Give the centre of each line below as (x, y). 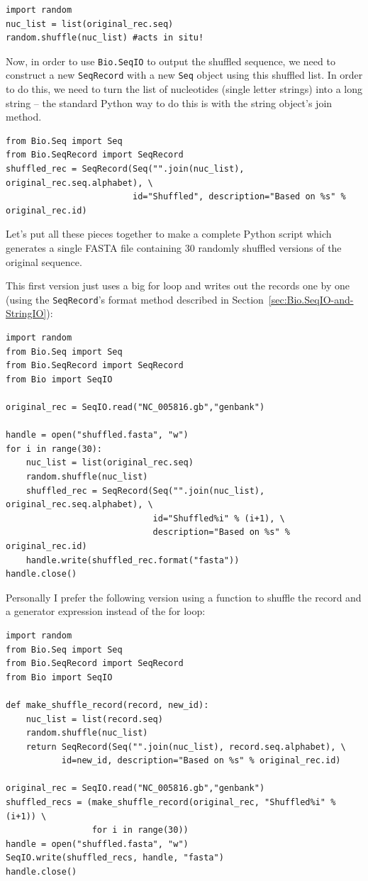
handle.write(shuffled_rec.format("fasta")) (133, 560)
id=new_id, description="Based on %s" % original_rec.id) (201, 761)
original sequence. (44, 261)
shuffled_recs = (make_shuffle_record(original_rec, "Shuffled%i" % (171, 803)
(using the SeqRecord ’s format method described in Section (135, 299)
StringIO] (26, 313)
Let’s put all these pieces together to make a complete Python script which (169, 234)
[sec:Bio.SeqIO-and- (311, 299)
